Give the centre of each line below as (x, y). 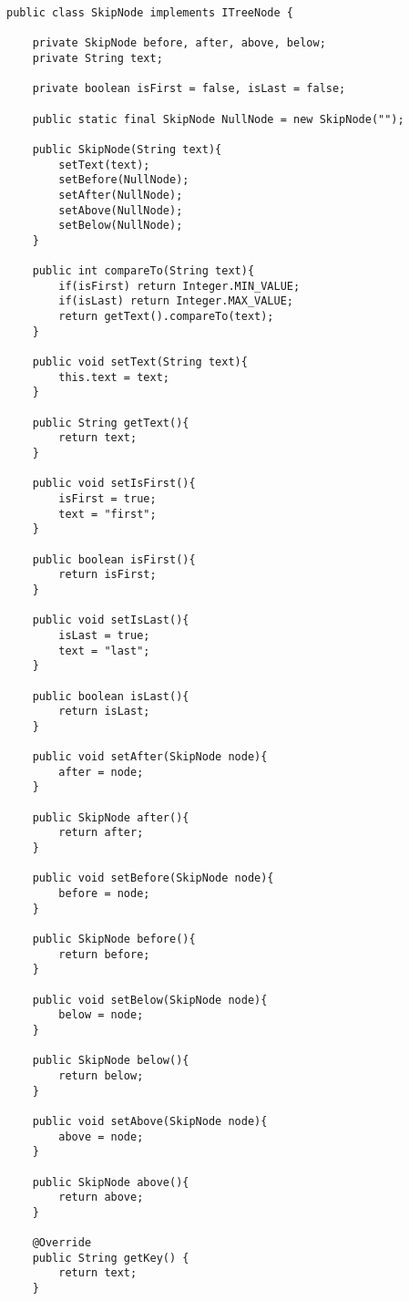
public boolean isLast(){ (111, 696)
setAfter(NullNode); (121, 195)
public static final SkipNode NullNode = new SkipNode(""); (218, 119)
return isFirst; (107, 575)
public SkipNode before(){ (114, 940)
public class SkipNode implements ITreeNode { (150, 13)
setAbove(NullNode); (121, 210)
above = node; (101, 1136)
